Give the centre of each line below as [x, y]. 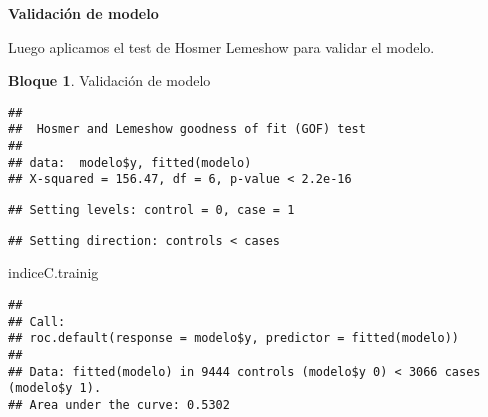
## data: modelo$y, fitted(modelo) [130, 162]
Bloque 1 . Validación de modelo [109, 80]
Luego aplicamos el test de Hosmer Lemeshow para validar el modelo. [221, 46]
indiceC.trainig [53, 272]
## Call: [37, 321]
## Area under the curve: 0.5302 [119, 404]
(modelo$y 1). [55, 388]
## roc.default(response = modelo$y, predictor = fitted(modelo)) [234, 338]
